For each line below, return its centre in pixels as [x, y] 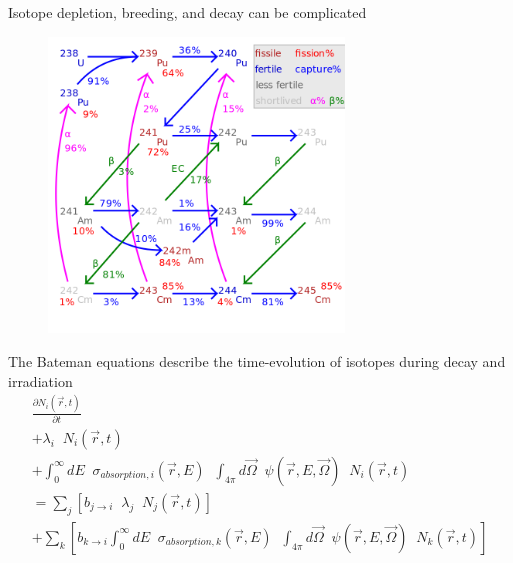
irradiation [40, 380]
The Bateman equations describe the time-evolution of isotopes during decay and [257, 360]
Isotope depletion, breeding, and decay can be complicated [187, 12]
